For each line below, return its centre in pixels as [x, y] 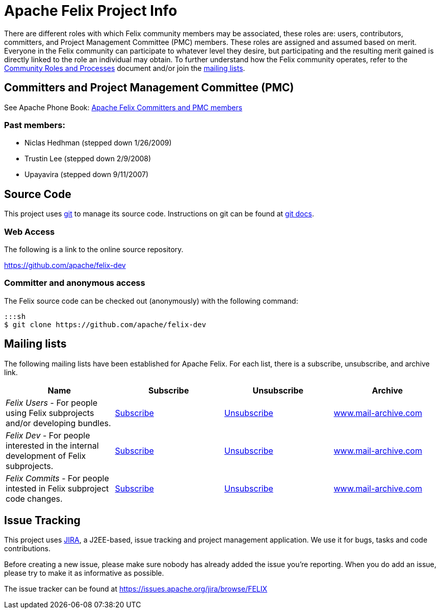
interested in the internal [52, 445]
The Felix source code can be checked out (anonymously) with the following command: [151, 301]
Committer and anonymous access [75, 283]
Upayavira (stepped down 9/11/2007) [86, 175]
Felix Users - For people [52, 402]
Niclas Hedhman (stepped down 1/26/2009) [98, 143]
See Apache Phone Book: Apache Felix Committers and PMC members [123, 107]
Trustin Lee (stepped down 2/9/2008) [88, 159]
